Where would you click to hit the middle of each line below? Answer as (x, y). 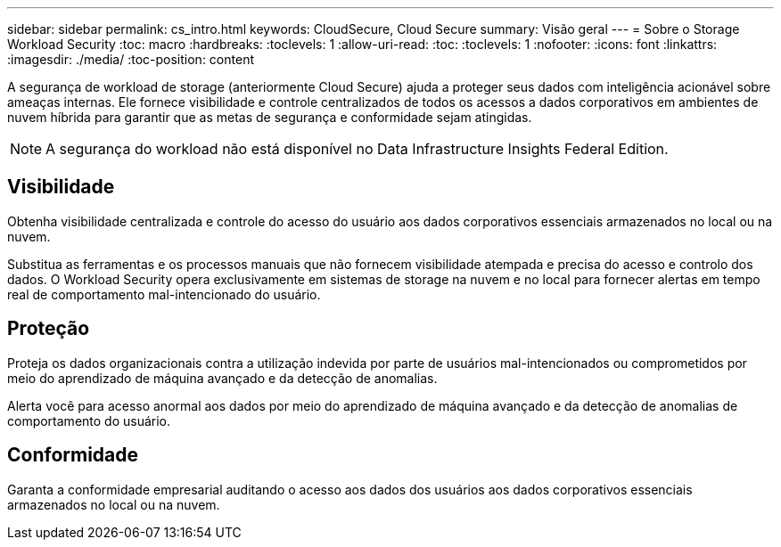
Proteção (49, 329)
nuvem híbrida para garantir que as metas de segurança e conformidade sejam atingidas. (270, 117)
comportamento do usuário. (89, 420)
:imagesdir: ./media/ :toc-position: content (131, 59)
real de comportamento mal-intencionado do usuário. (164, 294)
